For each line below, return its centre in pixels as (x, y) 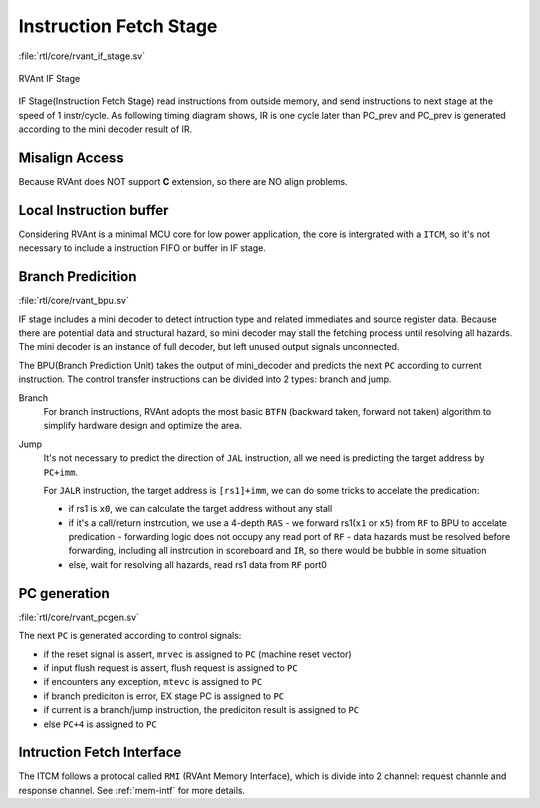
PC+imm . (61, 472)
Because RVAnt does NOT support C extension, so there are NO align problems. (183, 182)
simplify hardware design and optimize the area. (142, 426)
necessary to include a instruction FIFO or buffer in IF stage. (142, 248)
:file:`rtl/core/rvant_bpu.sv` (73, 301)
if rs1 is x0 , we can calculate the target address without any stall (200, 509)
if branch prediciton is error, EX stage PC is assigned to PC (164, 696)
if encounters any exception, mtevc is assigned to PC (153, 682)
